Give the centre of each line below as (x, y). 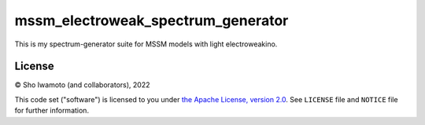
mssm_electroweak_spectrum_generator (152, 20)
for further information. (52, 111)
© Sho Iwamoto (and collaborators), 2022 (82, 85)
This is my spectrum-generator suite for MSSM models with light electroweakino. (146, 44)
